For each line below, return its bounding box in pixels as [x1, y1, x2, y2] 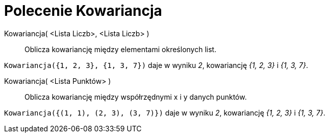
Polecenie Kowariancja [4, 2, 162, 19]
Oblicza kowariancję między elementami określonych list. [24, 44, 217, 54]
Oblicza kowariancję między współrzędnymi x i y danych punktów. [24, 92, 247, 101]
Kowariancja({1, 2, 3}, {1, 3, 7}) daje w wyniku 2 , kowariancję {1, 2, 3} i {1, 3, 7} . [4, 60, 308, 70]
